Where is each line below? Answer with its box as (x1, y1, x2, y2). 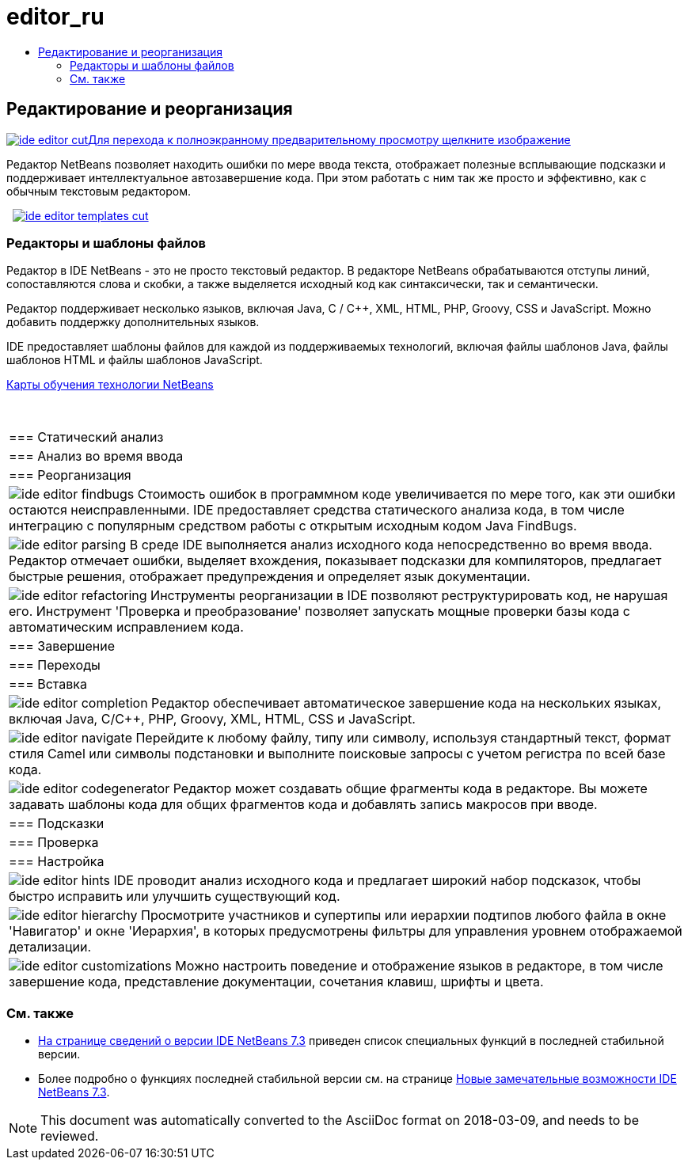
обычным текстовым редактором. (6, 184, 191, 198)
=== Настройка (9, 853, 105, 870)
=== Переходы (9, 657, 101, 674)
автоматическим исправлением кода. (9, 619, 244, 636)
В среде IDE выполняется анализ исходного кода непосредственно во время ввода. (129, 537, 652, 553)
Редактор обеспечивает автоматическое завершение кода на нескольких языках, (151, 695, 662, 712)
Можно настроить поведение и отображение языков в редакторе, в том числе (175, 958, 663, 974)
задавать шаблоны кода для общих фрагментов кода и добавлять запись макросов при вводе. (9, 796, 598, 813)
